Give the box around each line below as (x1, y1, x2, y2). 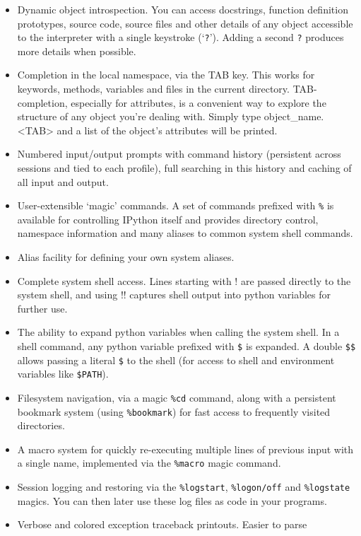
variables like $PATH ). (17, 366, 109, 381)
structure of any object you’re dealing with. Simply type (17, 109, 261, 124)
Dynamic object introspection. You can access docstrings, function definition (17, 2, 348, 16)
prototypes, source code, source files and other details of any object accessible (17, 16, 353, 30)
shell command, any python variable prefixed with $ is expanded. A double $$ (17, 339, 356, 353)
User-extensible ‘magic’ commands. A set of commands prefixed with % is (17, 198, 334, 213)
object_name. (264, 109, 324, 124)
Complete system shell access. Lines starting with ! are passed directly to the (17, 273, 351, 288)
